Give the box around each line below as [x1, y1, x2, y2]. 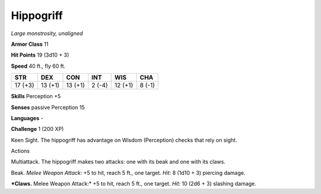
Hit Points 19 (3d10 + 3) [11, 51, 70, 59]
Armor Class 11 [11, 40, 49, 48]
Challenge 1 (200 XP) [11, 126, 64, 133]
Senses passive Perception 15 [11, 104, 85, 111]
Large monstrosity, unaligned [11, 30, 83, 37]
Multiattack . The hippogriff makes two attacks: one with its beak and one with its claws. [11, 158, 226, 165]
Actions [11, 148, 30, 155]
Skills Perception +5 [11, 93, 61, 100]
